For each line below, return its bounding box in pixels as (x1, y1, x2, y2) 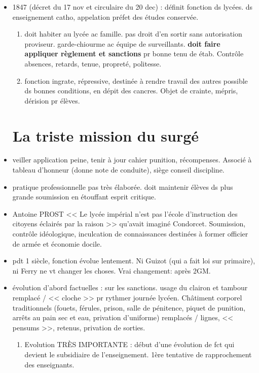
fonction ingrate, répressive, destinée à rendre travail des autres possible (24, 75, 248, 86)
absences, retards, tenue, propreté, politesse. (24, 58, 162, 69)
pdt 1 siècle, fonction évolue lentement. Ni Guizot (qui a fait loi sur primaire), (12, 255, 255, 266)
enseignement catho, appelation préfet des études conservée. (12, 11, 199, 22)
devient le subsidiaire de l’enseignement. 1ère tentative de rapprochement (24, 349, 252, 359)
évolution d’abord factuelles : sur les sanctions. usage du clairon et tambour (12, 282, 248, 293)
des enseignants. (24, 359, 75, 369)
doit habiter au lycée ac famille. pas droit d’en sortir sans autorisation (24, 28, 242, 39)
